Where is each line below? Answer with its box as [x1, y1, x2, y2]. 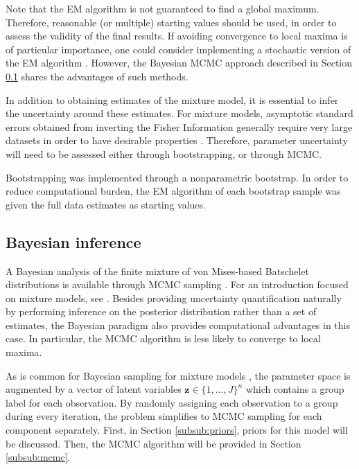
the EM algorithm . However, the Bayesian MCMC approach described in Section [6, 55, 353, 70]
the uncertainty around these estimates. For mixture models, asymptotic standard [6, 106, 353, 121]
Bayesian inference [6, 231, 141, 252]
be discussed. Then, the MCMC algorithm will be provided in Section [6, 436, 301, 450]
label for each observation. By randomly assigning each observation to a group [6, 395, 338, 409]
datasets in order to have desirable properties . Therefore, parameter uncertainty [6, 133, 348, 148]
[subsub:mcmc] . [6, 450, 71, 464]
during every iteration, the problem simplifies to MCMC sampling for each [6, 409, 322, 423]
